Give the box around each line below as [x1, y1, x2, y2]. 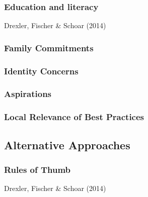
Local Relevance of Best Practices [4, 111, 144, 123]
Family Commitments [4, 41, 94, 54]
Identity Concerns [4, 64, 79, 77]
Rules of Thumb [4, 163, 71, 175]
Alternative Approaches [4, 137, 130, 152]
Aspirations [4, 87, 52, 100]
